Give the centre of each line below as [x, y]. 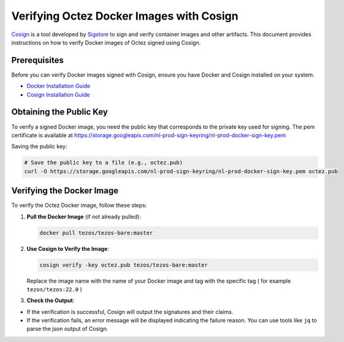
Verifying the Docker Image [65, 191]
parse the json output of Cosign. [67, 329]
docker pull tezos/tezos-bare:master [96, 233]
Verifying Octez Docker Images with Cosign [125, 16]
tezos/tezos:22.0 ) [54, 289]
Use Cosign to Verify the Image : [68, 248]
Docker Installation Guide [59, 86]
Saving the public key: [39, 146]
